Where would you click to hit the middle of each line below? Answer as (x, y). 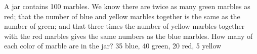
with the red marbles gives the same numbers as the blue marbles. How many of (128, 36)
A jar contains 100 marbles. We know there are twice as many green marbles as (127, 6)
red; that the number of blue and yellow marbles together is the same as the (122, 16)
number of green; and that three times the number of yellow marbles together (124, 26)
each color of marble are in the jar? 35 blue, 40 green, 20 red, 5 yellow (113, 46)
